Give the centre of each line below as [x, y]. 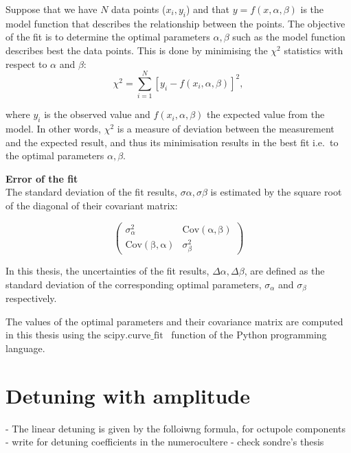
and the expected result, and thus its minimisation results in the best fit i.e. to [172, 142]
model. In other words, [53, 129]
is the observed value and [97, 114]
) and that [207, 9]
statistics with [314, 50]
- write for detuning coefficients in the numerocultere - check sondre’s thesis [165, 442]
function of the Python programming [249, 335]
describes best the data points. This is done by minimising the [137, 50]
